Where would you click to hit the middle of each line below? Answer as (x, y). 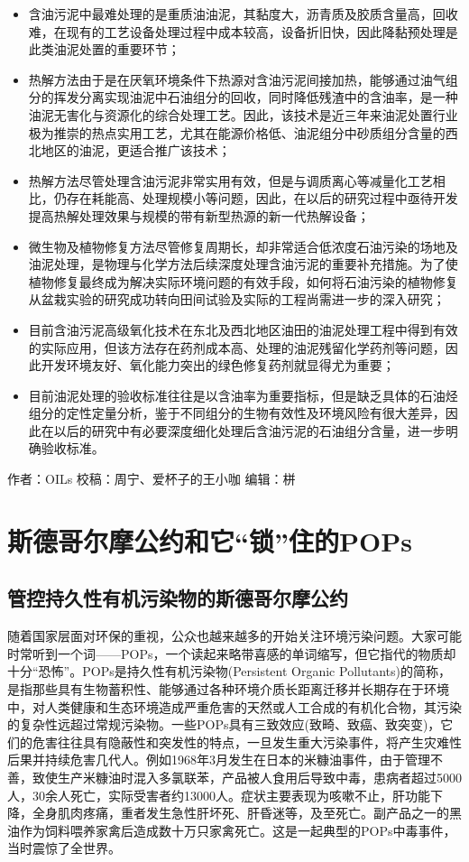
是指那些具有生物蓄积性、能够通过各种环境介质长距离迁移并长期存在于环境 (228, 689)
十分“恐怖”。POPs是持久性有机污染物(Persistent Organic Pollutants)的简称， (229, 671)
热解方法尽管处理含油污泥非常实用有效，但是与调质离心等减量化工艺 (230, 180)
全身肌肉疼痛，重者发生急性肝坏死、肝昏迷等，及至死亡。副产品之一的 (240, 813)
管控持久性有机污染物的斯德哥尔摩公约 (178, 598)
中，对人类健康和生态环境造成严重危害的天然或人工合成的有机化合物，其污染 (234, 706)
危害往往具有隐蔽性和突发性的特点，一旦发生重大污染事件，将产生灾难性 (247, 742)
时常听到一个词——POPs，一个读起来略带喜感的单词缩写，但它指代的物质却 (232, 653)
